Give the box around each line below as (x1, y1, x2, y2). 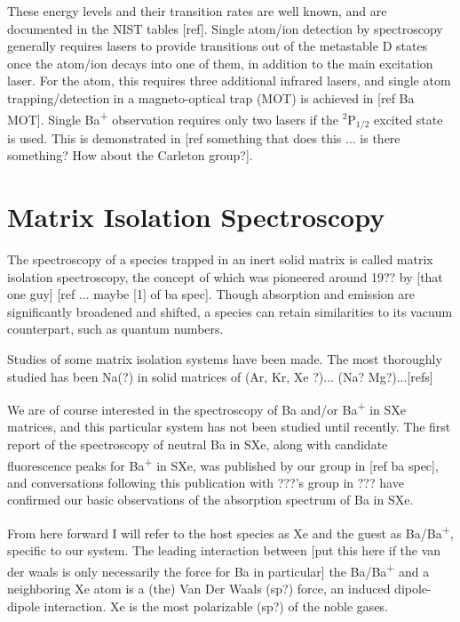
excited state (374, 109, 443, 128)
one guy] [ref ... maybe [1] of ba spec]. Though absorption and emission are (7, 285, 415, 303)
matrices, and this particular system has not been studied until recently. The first (7, 417, 451, 436)
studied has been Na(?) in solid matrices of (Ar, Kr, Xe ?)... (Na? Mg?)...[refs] (7, 367, 433, 385)
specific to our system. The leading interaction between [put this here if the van (7, 541, 441, 560)
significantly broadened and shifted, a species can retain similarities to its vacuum (7, 302, 453, 320)
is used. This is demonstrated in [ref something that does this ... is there (7, 128, 401, 147)
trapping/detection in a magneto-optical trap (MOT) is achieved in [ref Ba (7, 88, 415, 107)
